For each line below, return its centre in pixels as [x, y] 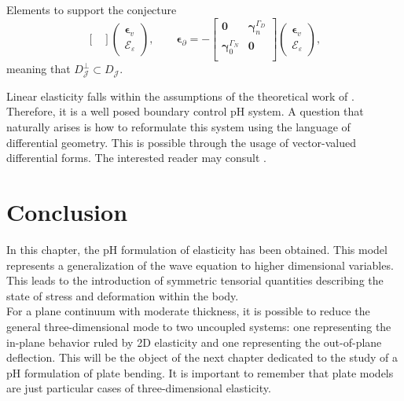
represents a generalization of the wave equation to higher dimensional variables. [200, 265]
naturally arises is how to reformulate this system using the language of [178, 127]
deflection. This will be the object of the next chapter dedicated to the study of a [202, 357]
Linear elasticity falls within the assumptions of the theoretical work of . [180, 96]
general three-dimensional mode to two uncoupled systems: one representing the [199, 326]
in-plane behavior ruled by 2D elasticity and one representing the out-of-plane [194, 342]
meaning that [39, 69]
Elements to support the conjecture [92, 9]
